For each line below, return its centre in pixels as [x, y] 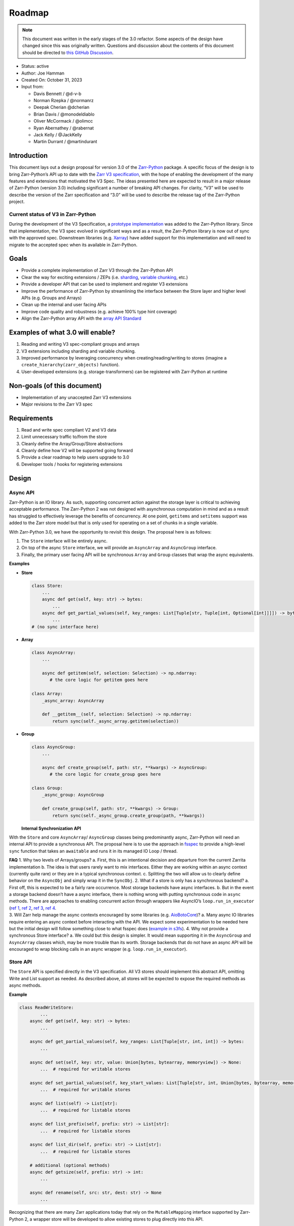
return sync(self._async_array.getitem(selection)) [116, 721]
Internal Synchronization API [51, 828]
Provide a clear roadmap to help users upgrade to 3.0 [75, 457]
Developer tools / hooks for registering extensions [72, 464]
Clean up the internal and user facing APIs [64, 305]
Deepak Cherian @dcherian [61, 107]
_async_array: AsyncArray [73, 701]
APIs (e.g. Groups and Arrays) [51, 298]
